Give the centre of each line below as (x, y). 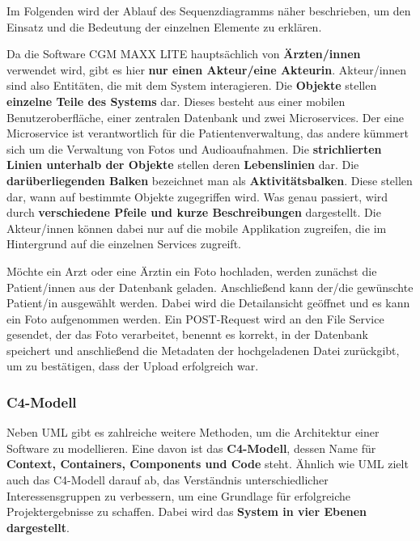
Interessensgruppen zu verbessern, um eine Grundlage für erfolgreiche (179, 495)
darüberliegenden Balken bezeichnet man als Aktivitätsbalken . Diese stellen (210, 180)
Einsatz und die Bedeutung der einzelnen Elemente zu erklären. (164, 26)
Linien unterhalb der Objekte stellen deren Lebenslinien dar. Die (183, 165)
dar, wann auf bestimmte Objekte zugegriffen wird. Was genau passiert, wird (197, 196)
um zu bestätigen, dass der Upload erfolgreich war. (133, 366)
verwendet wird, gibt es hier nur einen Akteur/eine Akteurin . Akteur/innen (207, 69)
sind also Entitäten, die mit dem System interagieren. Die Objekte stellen (192, 85)
